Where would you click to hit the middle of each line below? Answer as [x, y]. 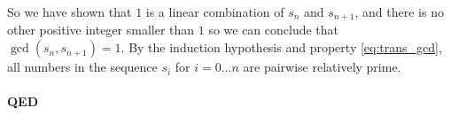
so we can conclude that [274, 30]
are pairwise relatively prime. [322, 67]
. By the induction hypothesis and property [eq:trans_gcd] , [281, 47]
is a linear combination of [215, 12]
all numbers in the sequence [82, 67]
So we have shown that [70, 12]
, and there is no [399, 12]
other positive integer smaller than [101, 30]
